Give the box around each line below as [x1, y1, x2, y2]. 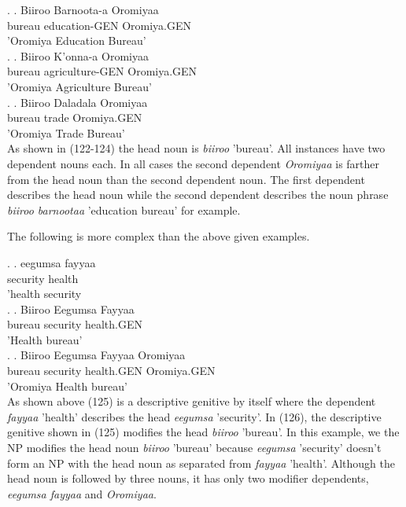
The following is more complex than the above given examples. [7, 228, 310, 244]
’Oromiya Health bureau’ [7, 377, 127, 394]
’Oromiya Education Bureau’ [7, 32, 146, 49]
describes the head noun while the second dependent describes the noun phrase [7, 186, 389, 203]
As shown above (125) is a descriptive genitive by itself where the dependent [7, 393, 376, 410]
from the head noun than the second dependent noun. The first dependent [7, 171, 365, 187]
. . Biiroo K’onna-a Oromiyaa [7, 47, 149, 64]
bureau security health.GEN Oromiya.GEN [7, 362, 216, 379]
